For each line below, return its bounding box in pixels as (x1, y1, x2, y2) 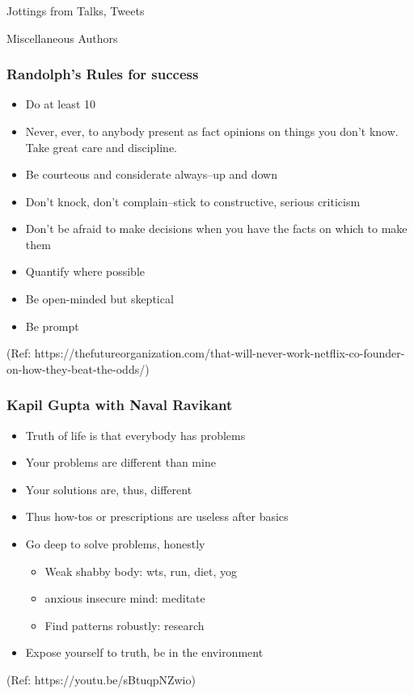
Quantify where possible (25, 263, 146, 280)
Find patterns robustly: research (44, 616, 205, 633)
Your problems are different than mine (25, 454, 216, 471)
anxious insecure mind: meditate (44, 590, 205, 607)
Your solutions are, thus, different (25, 480, 192, 497)
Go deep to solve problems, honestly (25, 535, 205, 552)
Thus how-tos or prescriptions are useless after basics (25, 508, 289, 525)
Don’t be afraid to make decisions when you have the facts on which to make (25, 220, 408, 237)
